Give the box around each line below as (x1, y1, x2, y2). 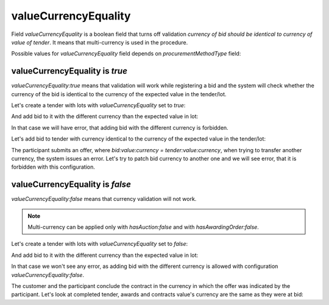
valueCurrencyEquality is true (11, 66, 128, 76)
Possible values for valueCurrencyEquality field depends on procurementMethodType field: (11, 50, 241, 57)
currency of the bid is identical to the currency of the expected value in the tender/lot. (11, 90, 227, 97)
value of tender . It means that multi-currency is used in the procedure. (11, 38, 188, 46)
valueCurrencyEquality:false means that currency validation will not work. (11, 195, 197, 203)
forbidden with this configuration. (11, 163, 96, 170)
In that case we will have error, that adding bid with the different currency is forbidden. (11, 124, 228, 131)
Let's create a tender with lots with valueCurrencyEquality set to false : (11, 240, 188, 248)
